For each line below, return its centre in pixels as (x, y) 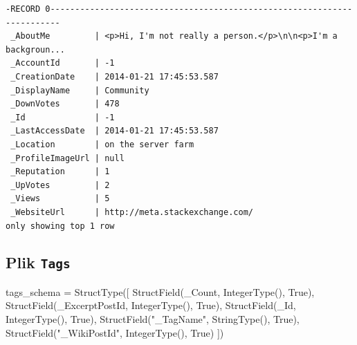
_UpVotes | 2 (60, 185)
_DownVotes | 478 (65, 104)
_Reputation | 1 (60, 172)
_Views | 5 (60, 199)
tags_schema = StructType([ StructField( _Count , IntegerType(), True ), (160, 291)
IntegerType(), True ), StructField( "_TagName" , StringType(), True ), (153, 319)
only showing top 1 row (60, 226)
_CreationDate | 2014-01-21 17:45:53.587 (115, 76)
